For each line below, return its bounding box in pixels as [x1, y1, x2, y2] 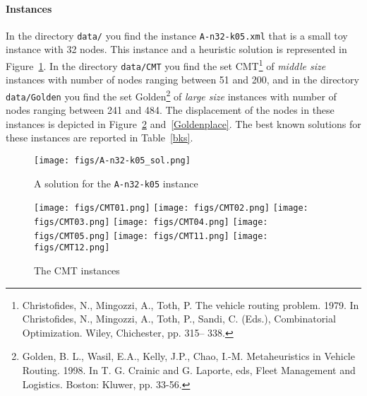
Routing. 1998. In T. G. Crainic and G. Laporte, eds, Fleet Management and [22, 362, 356, 377]
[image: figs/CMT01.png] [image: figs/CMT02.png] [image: [34, 203, 308, 214]
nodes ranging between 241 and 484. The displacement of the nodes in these [6, 103, 335, 117]
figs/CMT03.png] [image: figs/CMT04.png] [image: [34, 217, 268, 228]
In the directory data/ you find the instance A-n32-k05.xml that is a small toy [6, 28, 348, 42]
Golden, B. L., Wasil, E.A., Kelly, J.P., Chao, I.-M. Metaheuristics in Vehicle [22, 349, 355, 363]
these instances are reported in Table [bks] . [6, 130, 193, 145]
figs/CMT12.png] [34, 243, 110, 253]
